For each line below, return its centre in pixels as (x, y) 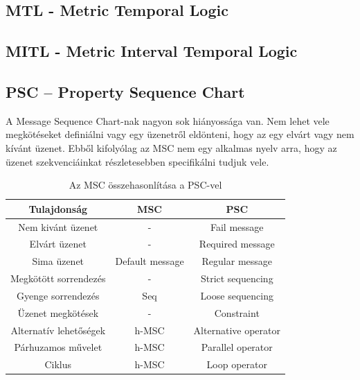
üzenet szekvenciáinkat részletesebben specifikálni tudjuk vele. (137, 161)
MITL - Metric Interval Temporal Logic (152, 51)
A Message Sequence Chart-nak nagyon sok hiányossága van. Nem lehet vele (168, 120)
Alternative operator (237, 330)
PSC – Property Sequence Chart (125, 91)
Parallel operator (237, 347)
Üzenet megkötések (58, 312)
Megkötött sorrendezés (58, 278)
